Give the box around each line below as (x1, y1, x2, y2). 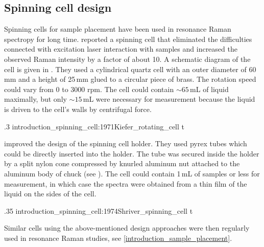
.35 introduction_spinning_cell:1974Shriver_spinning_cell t (4, 205, 193, 216)
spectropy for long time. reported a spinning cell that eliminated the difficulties (4, 33, 252, 44)
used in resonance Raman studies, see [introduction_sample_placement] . (4, 232, 232, 243)
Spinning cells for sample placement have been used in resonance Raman (4, 24, 231, 34)
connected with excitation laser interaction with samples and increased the (4, 43, 237, 54)
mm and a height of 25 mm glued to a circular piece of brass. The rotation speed (4, 74, 256, 84)
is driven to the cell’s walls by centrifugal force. (4, 103, 152, 114)
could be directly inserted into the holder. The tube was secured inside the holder (4, 148, 259, 159)
